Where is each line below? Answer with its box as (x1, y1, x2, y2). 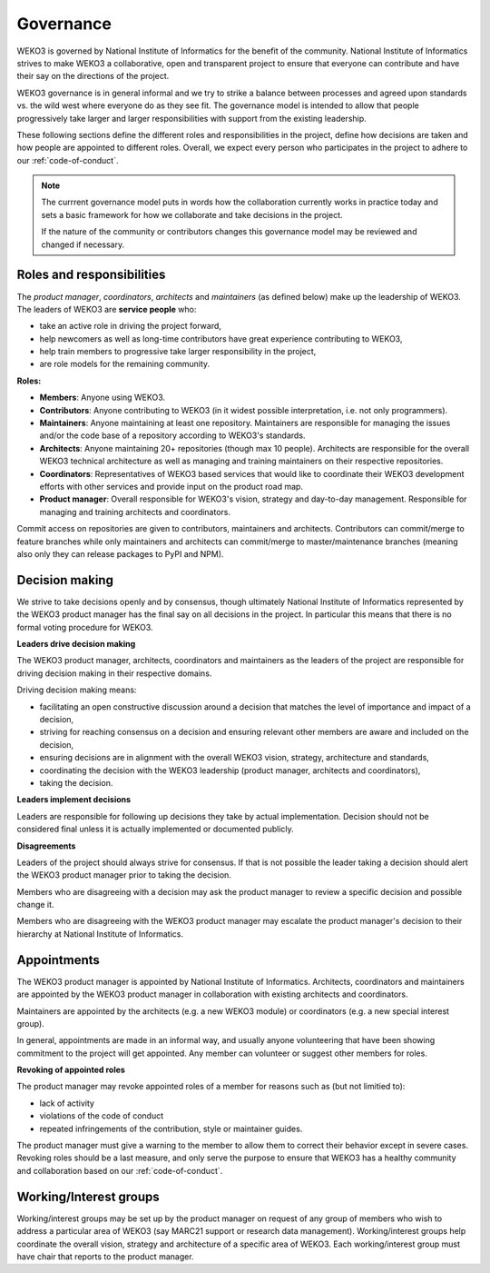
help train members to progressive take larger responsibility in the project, (39, 346, 317, 357)
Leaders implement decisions (16, 794, 132, 805)
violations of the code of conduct (39, 1110, 164, 1121)
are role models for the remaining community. (39, 359, 211, 370)
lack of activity (39, 1098, 95, 1109)
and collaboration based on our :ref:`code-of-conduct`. (16, 1165, 223, 1176)
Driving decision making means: (16, 684, 137, 695)
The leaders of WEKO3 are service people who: (16, 303, 197, 314)
